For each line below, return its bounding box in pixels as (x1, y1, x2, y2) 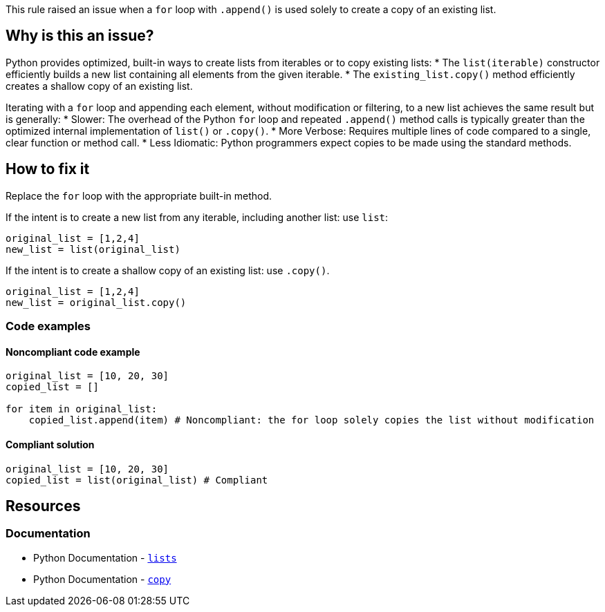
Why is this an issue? (6, 27, 154, 45)
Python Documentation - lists (33, 551, 177, 564)
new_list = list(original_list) (6, 243, 180, 255)
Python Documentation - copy (33, 573, 171, 585)
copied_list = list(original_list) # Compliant (6, 474, 268, 486)
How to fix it (6, 160, 90, 178)
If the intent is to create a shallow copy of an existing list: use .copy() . (6, 264, 330, 276)
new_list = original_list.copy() (6, 296, 187, 308)
